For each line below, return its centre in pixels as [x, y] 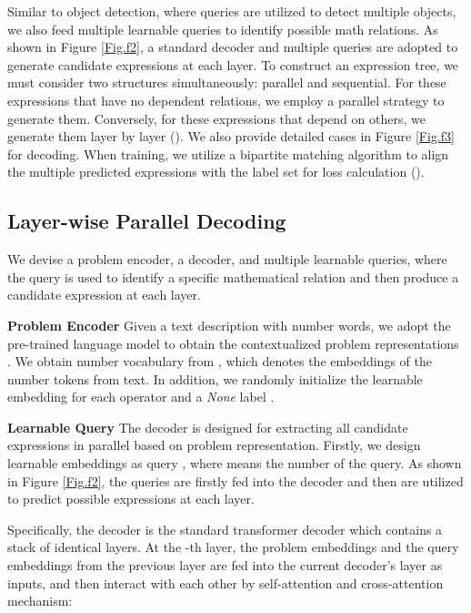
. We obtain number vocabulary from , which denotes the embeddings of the [220, 361]
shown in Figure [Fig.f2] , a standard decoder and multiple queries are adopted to [233, 47]
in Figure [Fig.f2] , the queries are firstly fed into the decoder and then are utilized [235, 480]
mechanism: [40, 601]
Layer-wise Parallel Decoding [147, 221]
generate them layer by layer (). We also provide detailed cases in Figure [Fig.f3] [231, 136]
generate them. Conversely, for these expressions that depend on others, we [216, 118]
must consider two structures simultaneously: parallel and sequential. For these [227, 82]
